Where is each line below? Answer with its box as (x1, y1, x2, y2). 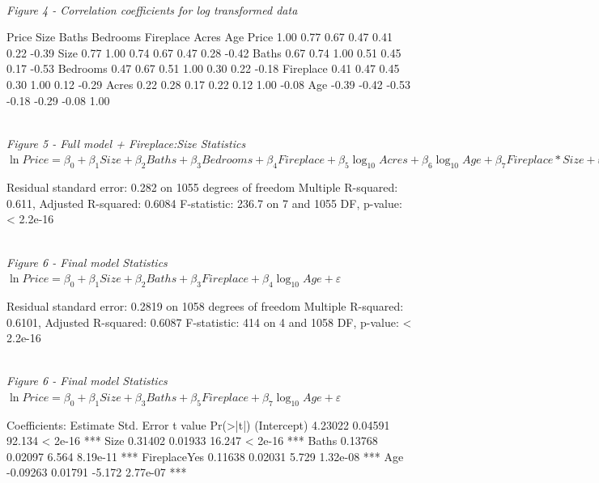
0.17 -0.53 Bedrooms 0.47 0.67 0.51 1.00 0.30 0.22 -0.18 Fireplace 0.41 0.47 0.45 (6, 60, 400, 77)
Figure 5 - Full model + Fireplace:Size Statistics (6, 134, 246, 151)
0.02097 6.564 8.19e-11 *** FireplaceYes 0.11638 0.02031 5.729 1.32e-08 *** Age (6, 447, 404, 464)
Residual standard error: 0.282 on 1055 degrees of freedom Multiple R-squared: (6, 179, 398, 196)
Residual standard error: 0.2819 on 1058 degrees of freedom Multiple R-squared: (6, 297, 404, 314)
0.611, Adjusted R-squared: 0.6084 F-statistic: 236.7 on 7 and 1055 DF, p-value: (6, 194, 402, 211)
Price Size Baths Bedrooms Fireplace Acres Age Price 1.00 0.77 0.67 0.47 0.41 (6, 28, 393, 45)
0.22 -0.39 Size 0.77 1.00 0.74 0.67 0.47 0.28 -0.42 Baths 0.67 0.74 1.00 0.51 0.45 (6, 44, 401, 61)
